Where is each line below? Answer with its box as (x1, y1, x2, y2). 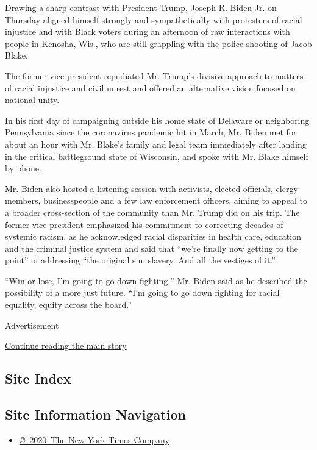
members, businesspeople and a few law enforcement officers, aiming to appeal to (5, 194, 307, 207)
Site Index (5, 369, 71, 388)
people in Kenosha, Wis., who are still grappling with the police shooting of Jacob (5, 37, 312, 49)
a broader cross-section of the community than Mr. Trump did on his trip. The (5, 205, 300, 218)
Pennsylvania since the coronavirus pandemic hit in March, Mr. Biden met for (5, 126, 297, 138)
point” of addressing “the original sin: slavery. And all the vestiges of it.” (5, 254, 276, 266)
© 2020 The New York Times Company (19, 433, 169, 446)
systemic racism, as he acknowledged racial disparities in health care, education (5, 230, 301, 243)
